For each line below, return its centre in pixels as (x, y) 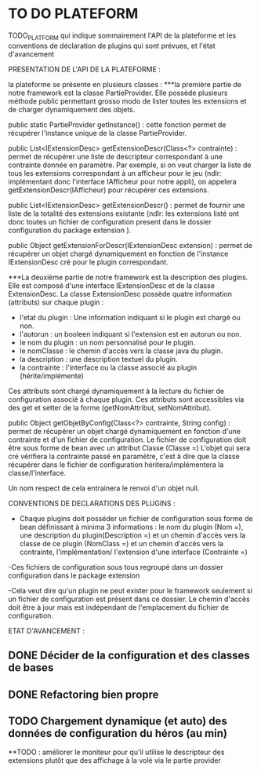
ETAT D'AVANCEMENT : (46, 631)
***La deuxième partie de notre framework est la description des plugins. (128, 277)
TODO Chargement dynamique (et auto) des (118, 721)
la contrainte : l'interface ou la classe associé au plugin (108, 367)
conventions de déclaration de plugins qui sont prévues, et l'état (112, 46)
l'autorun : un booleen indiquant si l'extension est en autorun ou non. (130, 334)
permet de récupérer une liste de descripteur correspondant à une (116, 156)
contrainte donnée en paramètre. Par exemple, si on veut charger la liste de (130, 165)
